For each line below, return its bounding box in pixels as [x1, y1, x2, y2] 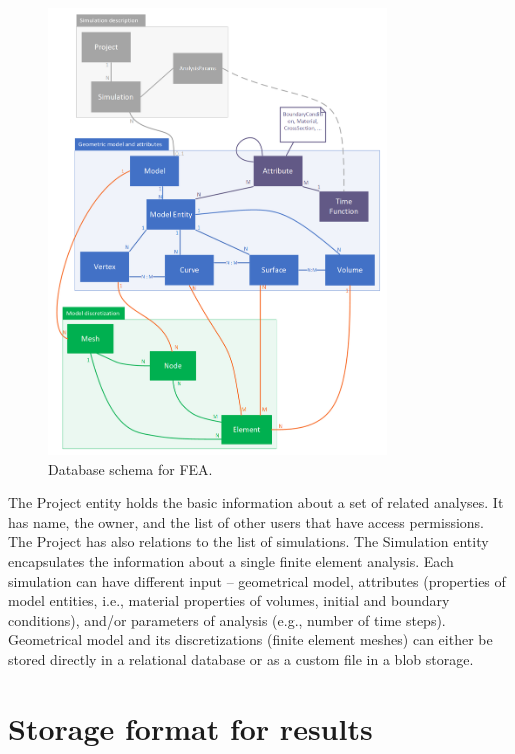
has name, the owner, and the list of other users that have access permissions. [8, 511, 485, 532]
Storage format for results [8, 707, 373, 748]
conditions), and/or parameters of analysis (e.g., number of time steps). [8, 609, 446, 630]
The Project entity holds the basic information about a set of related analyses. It [8, 492, 504, 513]
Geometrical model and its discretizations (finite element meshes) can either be [8, 629, 493, 650]
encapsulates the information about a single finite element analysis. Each [8, 550, 454, 571]
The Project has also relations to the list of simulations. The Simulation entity [8, 531, 489, 552]
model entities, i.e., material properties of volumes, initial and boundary [8, 590, 450, 611]
